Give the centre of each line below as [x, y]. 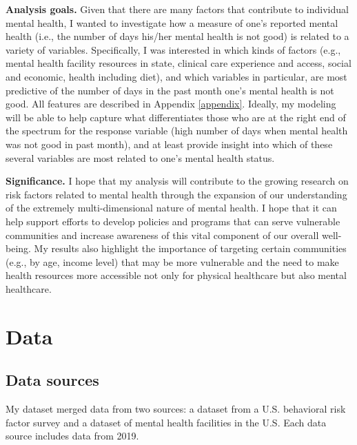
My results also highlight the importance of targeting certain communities [190, 248]
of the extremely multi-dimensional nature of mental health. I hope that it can [171, 208]
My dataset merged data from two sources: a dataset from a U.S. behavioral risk [176, 409]
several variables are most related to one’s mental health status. [140, 157]
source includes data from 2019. [72, 436]
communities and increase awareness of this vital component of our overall [162, 235]
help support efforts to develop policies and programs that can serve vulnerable [173, 221]
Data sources [52, 380]
